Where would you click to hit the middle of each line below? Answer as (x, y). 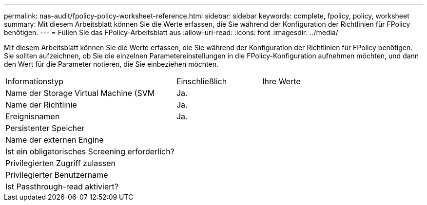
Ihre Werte (281, 81)
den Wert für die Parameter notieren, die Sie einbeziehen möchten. (111, 64)
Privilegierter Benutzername (57, 175)
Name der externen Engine (55, 140)
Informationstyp (35, 81)
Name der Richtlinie (41, 105)
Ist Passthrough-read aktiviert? (62, 186)
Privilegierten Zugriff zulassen (60, 163)
